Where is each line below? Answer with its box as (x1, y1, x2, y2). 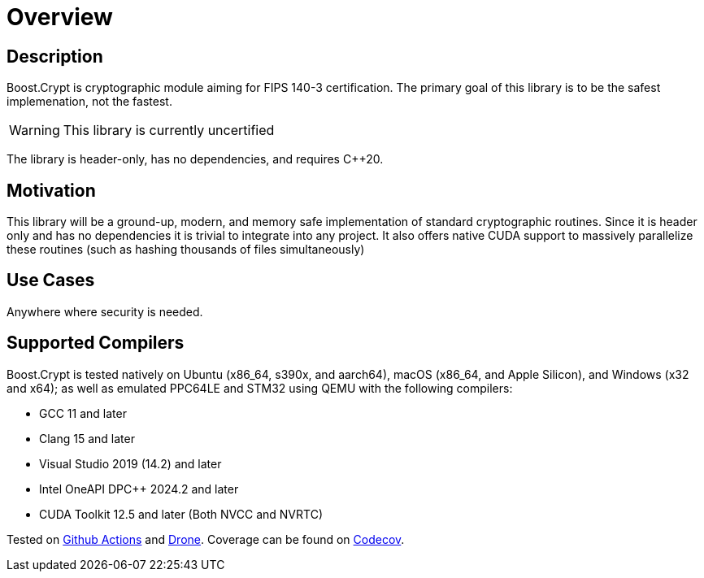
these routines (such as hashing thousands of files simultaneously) (7, 242, 365, 257)
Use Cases (7, 270, 95, 291)
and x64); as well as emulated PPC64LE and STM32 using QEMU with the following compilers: (7, 380, 513, 395)
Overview (7, 3, 113, 31)
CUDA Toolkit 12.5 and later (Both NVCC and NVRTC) (39, 506, 323, 521)
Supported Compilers (7, 332, 185, 354)
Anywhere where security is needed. (7, 304, 203, 319)
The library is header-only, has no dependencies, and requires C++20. (7, 152, 384, 167)
